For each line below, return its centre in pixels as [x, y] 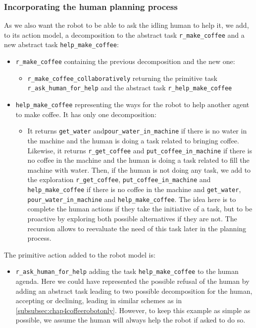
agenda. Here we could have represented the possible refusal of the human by [132, 281]
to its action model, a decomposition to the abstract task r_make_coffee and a [124, 34]
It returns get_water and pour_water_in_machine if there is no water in [137, 131]
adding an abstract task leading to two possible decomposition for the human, [134, 291]
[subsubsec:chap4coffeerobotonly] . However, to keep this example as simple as [133, 310]
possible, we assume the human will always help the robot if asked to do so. [130, 320]
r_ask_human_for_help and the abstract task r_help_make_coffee [130, 88]
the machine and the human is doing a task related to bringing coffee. [133, 140]
